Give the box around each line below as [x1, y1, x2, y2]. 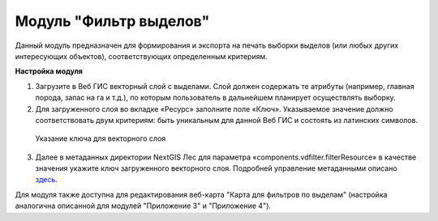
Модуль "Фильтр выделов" [15, 12, 210, 30]
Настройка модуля [15, 66, 83, 76]
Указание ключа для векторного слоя [35, 134, 166, 143]
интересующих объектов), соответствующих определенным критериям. [15, 51, 268, 61]
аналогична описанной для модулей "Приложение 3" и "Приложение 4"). [15, 201, 272, 210]
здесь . [35, 175, 58, 185]
